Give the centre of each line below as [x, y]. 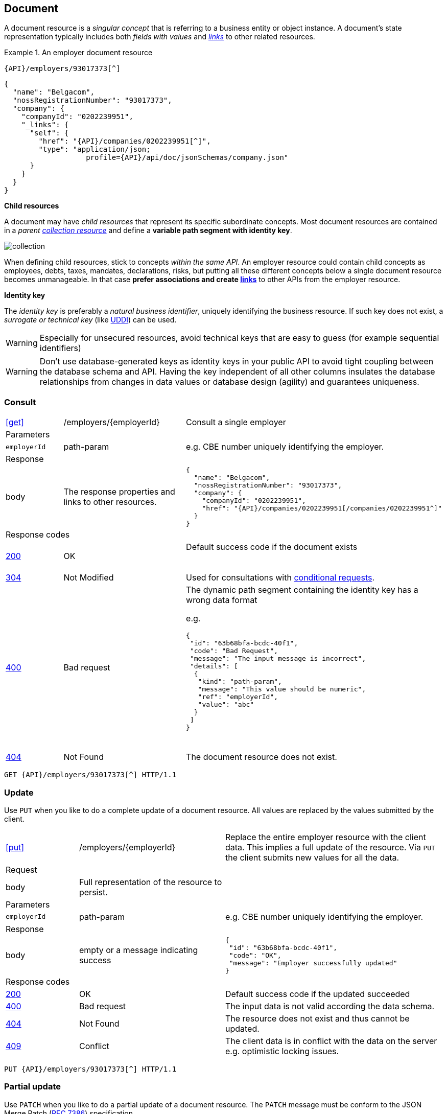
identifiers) [60, 348]
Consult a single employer [236, 422]
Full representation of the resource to [150, 882]
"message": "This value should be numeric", [282, 689]
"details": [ [214, 666]
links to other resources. [110, 502]
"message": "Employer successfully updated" [313, 963]
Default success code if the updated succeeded [317, 994]
